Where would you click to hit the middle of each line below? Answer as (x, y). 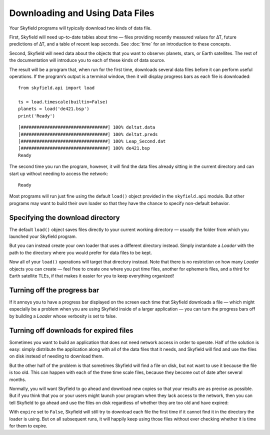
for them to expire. (28, 425)
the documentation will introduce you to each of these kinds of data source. (87, 60)
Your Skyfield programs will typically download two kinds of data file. (80, 28)
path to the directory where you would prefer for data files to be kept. (81, 252)
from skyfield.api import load (56, 88)
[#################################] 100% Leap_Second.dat (92, 141)
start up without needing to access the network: (59, 173)
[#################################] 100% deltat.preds (88, 134)
